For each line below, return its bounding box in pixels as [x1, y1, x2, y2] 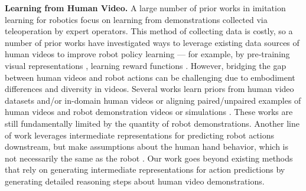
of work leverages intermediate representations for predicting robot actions [5, 129, 275, 141]
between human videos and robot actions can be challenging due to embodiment [5, 71, 295, 83]
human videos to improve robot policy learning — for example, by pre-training [5, 48, 290, 60]
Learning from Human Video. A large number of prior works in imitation [5, 2, 286, 14]
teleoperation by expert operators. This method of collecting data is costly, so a [5, 25, 293, 37]
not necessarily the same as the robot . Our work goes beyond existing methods [5, 152, 293, 164]
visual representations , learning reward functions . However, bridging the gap [5, 59, 287, 71]
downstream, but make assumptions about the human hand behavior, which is [5, 140, 288, 153]
